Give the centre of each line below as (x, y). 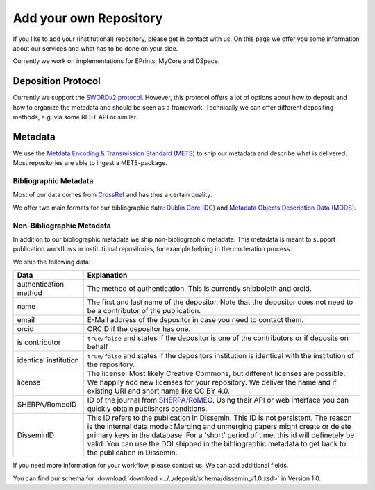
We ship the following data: (52, 262)
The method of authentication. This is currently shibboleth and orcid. (199, 289)
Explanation (107, 276)
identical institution (48, 360)
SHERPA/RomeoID (47, 405)
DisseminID (36, 435)
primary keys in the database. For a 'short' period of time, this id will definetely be (221, 435)
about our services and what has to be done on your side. (95, 48)
